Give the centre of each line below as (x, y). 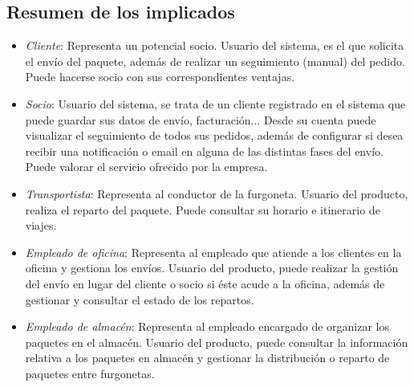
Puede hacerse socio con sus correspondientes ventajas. (160, 77)
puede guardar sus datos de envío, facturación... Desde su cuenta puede (201, 119)
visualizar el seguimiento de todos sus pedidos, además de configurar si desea (214, 135)
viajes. (41, 225)
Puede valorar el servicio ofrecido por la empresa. (146, 167)
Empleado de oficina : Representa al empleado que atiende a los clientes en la (213, 252)
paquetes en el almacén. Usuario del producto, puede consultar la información (217, 342)
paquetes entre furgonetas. (90, 373)
